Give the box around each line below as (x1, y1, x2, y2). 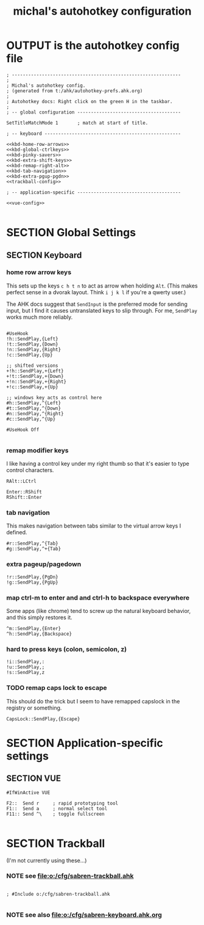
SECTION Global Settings (6, 226, 136, 239)
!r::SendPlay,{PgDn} (6, 574, 59, 580)
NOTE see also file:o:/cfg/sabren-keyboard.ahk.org (6, 910, 163, 919)
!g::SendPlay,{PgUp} (6, 579, 59, 586)
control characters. (6, 466, 54, 474)
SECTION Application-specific (6, 736, 163, 750)
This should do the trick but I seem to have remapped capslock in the (6, 697, 180, 705)
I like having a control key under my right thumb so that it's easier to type (6, 460, 190, 468)
